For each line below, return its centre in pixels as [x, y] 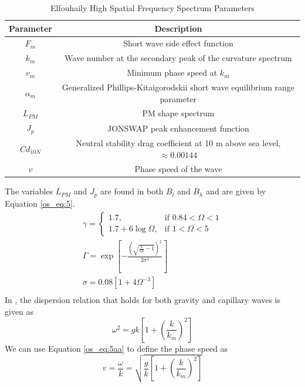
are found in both [132, 191]
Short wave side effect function [178, 43]
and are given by [236, 191]
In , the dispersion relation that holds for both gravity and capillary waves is [143, 300]
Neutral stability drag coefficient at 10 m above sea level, [178, 142]
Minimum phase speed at [172, 73]
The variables [29, 191]
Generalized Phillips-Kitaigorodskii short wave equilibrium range [178, 87]
